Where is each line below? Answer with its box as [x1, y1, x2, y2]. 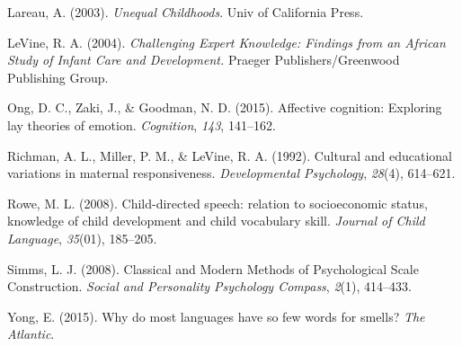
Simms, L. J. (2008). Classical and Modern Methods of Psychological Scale [7, 259, 419, 278]
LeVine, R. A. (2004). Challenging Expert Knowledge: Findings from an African [7, 32, 446, 51]
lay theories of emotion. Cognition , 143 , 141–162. [7, 115, 276, 134]
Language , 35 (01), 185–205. [7, 228, 157, 247]
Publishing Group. [7, 67, 109, 86]
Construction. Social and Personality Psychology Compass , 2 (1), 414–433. [7, 277, 412, 296]
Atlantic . [7, 324, 55, 343]
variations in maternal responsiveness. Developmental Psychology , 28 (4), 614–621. [7, 164, 456, 182]
